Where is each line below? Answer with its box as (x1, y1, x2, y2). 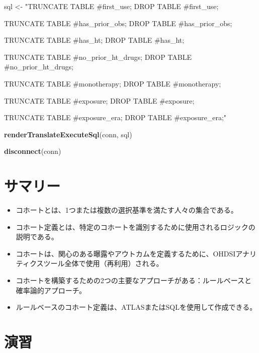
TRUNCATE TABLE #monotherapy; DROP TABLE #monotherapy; (4, 78, 221, 89)
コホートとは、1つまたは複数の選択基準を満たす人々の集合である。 (16, 205, 238, 215)
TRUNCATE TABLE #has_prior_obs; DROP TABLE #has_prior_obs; (4, 18, 232, 28)
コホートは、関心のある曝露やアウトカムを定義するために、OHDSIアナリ (16, 248, 257, 258)
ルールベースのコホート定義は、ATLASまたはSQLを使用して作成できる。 (16, 302, 257, 312)
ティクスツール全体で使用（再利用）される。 (16, 258, 163, 269)
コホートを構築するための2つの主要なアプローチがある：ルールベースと (16, 275, 252, 286)
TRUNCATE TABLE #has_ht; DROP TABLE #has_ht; (4, 35, 185, 45)
